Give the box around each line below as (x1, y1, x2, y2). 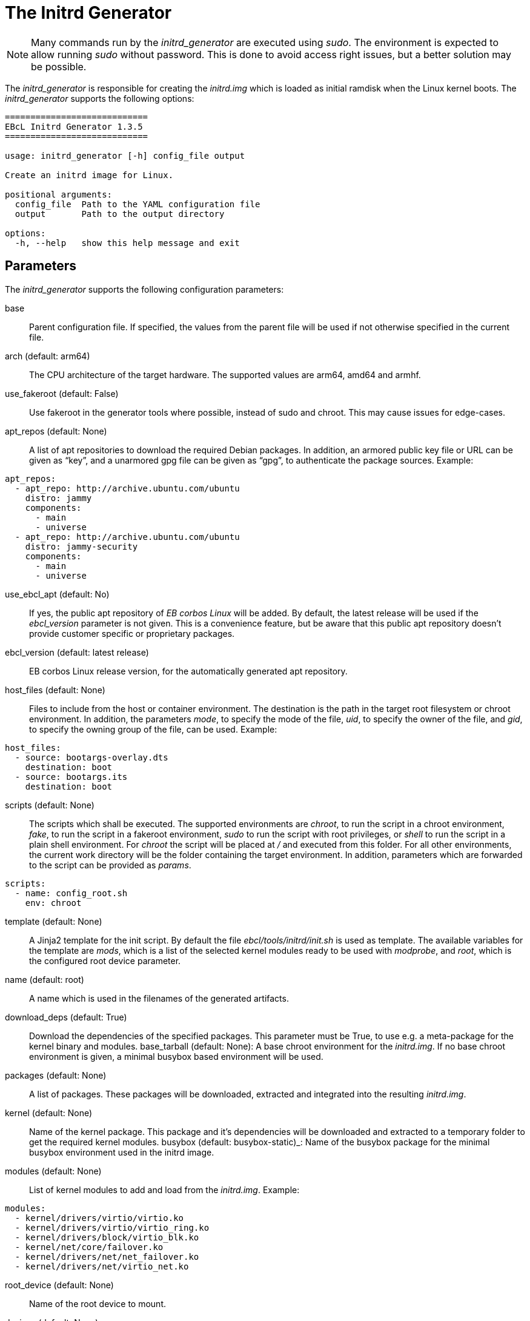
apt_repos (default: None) (5, 425, 107, 436)
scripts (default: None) (5, 799, 94, 810)
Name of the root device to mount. (29, 1298, 167, 1309)
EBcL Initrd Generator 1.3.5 (5, 121, 143, 131)
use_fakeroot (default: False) (5, 388, 119, 399)
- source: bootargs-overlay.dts (15, 752, 168, 762)
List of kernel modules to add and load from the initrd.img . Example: (29, 1184, 300, 1195)
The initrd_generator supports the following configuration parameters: (5, 284, 284, 294)
